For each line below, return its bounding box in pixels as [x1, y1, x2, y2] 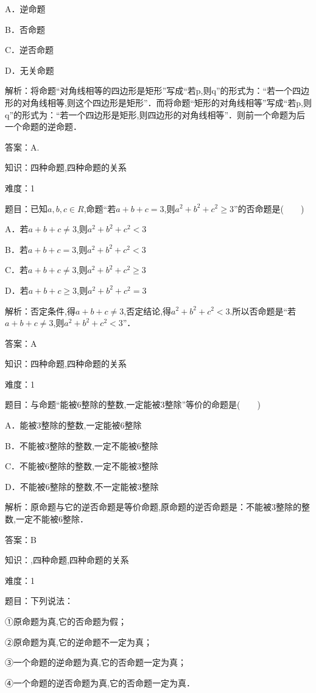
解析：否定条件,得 [5, 304, 75, 317]
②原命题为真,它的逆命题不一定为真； [5, 635, 152, 648]
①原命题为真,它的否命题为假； [5, 615, 127, 627]
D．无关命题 [5, 63, 54, 76]
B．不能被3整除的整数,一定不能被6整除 [5, 439, 158, 452]
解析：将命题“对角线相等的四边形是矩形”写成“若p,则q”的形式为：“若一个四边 [5, 84, 310, 97]
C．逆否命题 [5, 43, 54, 56]
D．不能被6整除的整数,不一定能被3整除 [5, 480, 159, 492]
